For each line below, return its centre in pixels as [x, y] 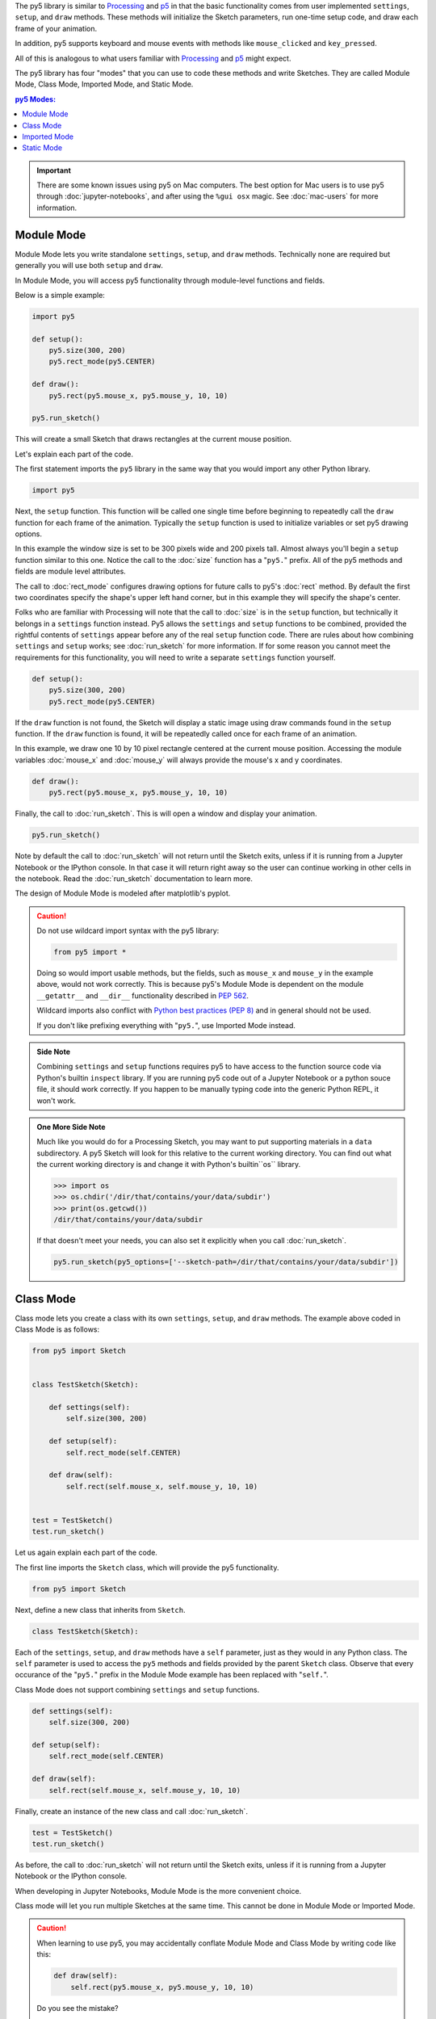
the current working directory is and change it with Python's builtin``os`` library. [169, 1165]
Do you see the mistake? [78, 2008]
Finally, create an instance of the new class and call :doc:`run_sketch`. [131, 1811]
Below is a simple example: [60, 295]
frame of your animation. [56, 28]
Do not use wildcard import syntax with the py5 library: [128, 931]
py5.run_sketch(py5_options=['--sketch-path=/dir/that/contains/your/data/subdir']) [226, 1262]
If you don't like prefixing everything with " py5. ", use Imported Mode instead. [166, 1025]
